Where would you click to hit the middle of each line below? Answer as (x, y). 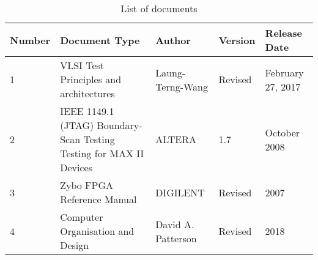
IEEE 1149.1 (87, 111)
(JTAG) (77, 125)
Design (75, 245)
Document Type (100, 40)
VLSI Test (82, 65)
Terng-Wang (182, 86)
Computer (82, 217)
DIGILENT (180, 192)
